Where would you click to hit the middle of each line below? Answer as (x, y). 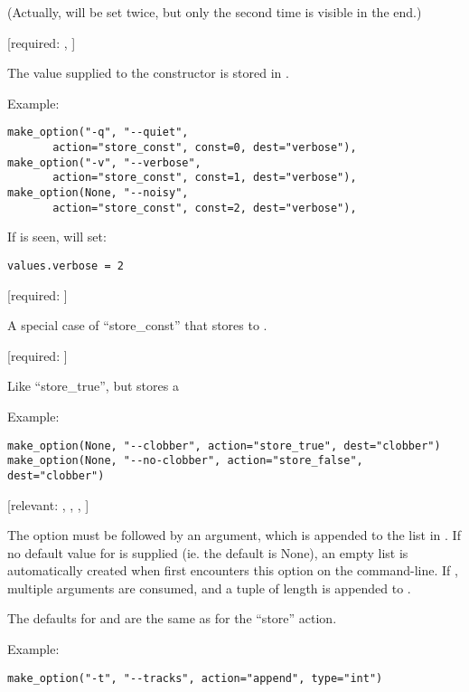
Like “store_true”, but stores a (93, 386)
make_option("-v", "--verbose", (104, 162)
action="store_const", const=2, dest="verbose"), (205, 208)
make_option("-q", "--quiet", (98, 133)
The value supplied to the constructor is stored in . (148, 73)
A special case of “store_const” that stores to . (137, 325)
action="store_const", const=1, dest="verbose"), (205, 178)
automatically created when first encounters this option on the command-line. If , (233, 570)
